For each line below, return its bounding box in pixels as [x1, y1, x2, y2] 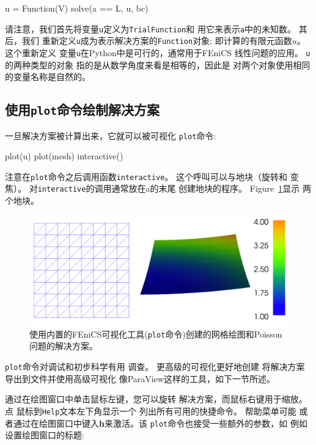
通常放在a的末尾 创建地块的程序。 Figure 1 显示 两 [111, 182, 311, 195]
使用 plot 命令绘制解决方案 [5, 100, 160, 119]
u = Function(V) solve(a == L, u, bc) [5, 2, 149, 14]
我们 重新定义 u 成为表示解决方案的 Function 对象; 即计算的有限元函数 [21, 34, 292, 47]
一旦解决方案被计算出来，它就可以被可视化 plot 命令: [5, 129, 216, 142]
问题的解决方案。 [29, 339, 98, 352]
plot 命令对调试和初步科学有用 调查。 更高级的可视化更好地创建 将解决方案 [5, 360, 305, 373]
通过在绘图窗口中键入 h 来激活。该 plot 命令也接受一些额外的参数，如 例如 [13, 416, 307, 429]
